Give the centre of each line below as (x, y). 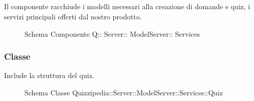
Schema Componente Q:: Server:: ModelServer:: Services (112, 33)
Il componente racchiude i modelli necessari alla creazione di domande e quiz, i (127, 6)
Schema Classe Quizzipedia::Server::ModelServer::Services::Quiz (124, 92)
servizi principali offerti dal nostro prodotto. (73, 16)
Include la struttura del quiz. (49, 75)
